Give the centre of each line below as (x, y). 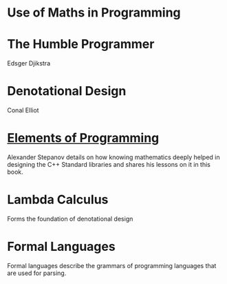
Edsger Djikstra (29, 63)
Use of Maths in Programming (94, 13)
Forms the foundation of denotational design (70, 219)
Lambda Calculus (58, 200)
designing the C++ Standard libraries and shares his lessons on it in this (109, 164)
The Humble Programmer (81, 44)
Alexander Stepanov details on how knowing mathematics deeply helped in (113, 157)
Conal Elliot (23, 110)
